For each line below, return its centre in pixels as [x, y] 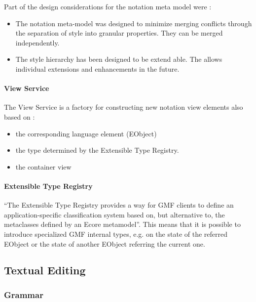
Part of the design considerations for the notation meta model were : [108, 6]
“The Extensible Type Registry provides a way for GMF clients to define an [119, 205]
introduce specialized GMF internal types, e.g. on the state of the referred [116, 234]
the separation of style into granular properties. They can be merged [119, 33]
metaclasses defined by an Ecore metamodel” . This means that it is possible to [122, 224]
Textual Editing [45, 270]
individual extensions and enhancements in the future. [97, 68]
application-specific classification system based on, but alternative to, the [114, 214]
